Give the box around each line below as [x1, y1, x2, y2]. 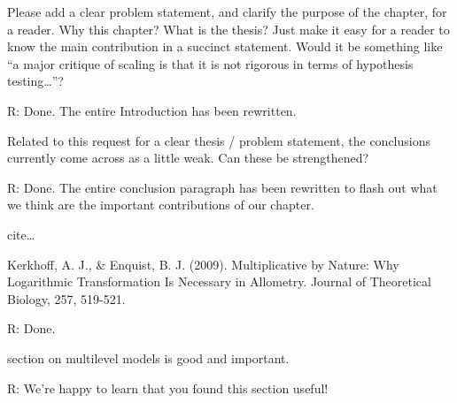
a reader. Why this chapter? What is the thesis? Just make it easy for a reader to [7, 19, 450, 38]
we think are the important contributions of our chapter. [7, 195, 314, 214]
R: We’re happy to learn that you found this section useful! [7, 378, 329, 397]
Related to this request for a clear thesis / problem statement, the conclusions [7, 131, 431, 149]
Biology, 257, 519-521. [7, 289, 126, 308]
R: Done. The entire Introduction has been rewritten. [7, 101, 297, 119]
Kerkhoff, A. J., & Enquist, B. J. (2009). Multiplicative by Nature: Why [7, 255, 399, 273]
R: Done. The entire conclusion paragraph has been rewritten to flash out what [7, 178, 438, 196]
